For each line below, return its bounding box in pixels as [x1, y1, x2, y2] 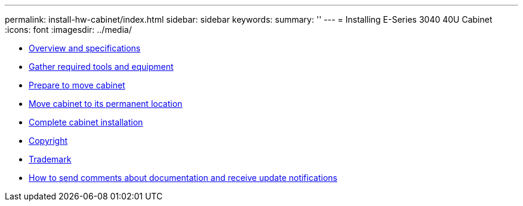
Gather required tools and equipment [29, 62, 174, 72]
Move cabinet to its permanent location [29, 99, 183, 109]
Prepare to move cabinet [29, 80, 125, 90]
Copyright [29, 136, 68, 146]
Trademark [29, 154, 72, 164]
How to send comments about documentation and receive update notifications [29, 173, 337, 183]
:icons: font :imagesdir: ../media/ [5, 24, 132, 35]
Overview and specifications [29, 43, 141, 53]
